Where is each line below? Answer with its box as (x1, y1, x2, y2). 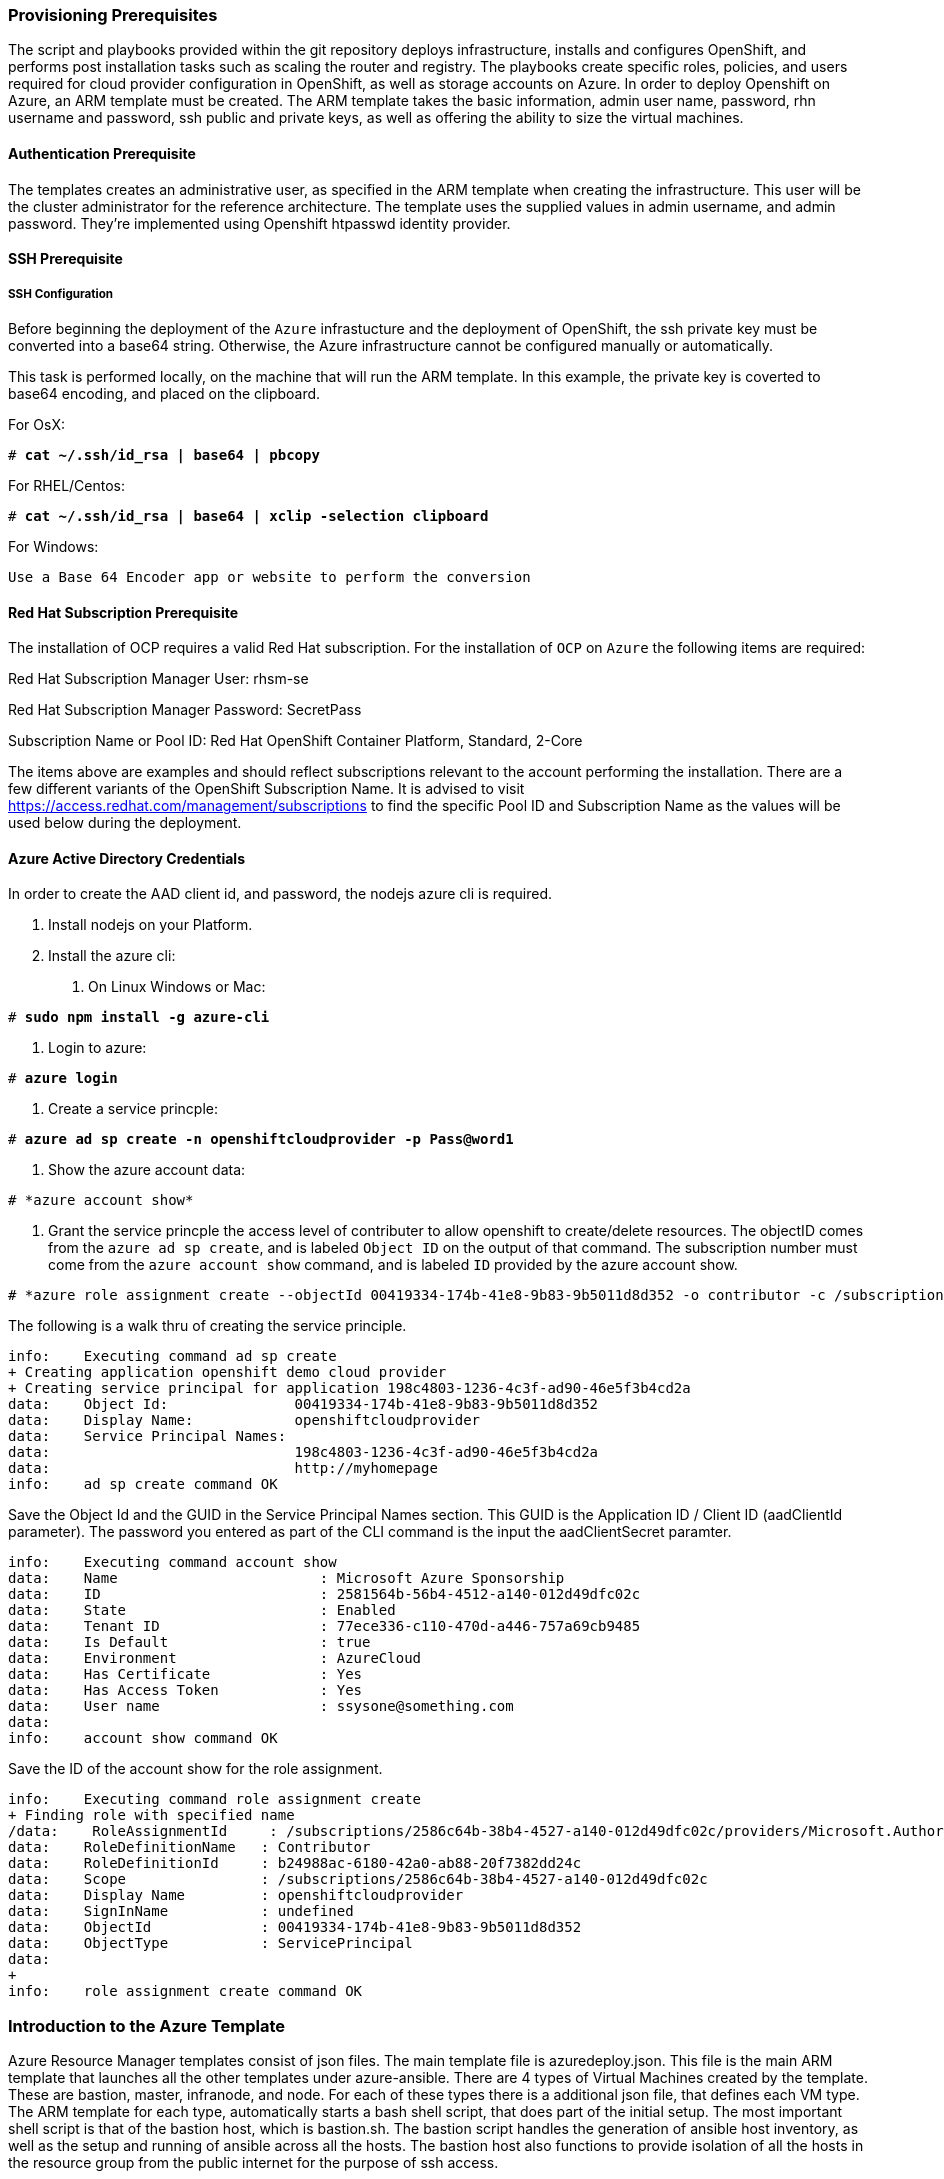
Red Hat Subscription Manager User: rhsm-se (8, 670, 309, 688)
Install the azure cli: (48, 947, 176, 965)
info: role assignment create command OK (8, 1983, 363, 2000)
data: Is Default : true (8, 1634, 371, 1651)
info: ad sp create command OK (8, 1476, 278, 1493)
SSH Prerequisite (8, 250, 123, 268)
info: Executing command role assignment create (8, 1791, 422, 1808)
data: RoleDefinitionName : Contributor (8, 1839, 371, 1856)
